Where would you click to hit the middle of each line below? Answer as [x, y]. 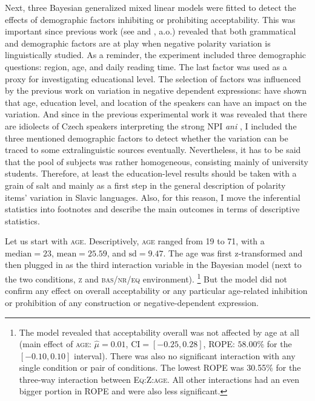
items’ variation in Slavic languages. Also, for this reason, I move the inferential [153, 197]
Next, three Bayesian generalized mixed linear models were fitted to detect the [151, 7]
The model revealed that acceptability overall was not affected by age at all [159, 332]
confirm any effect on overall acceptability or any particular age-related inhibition [156, 291]
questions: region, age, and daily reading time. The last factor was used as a [146, 66]
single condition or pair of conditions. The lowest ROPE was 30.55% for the [160, 367]
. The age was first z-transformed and [233, 253]
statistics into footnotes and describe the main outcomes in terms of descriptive [152, 209]
